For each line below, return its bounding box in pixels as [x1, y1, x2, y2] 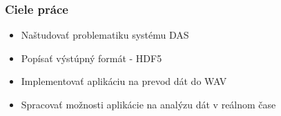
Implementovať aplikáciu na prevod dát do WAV [21, 74, 227, 88]
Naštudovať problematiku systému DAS [21, 28, 189, 42]
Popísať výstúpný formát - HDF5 [21, 50, 162, 65]
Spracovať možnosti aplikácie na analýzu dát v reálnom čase [21, 97, 276, 111]
